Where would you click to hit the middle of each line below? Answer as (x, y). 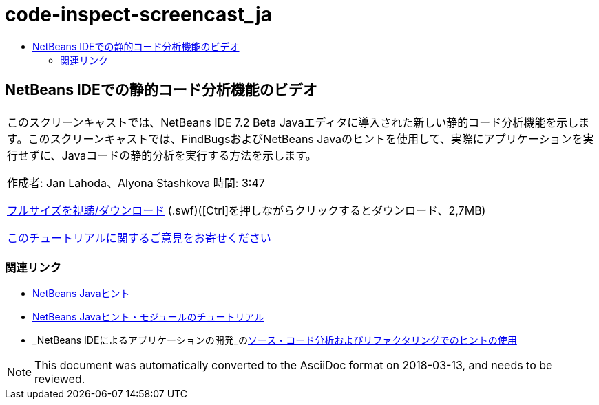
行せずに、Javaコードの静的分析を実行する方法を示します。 (162, 155)
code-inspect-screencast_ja (138, 14)
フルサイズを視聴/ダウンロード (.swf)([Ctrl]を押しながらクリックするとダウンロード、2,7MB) (246, 210)
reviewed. (60, 379)
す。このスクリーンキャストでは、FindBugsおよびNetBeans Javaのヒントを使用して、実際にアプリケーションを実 (301, 139)
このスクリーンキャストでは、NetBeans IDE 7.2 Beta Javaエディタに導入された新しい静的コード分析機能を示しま (298, 122)
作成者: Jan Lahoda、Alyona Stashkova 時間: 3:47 (136, 183)
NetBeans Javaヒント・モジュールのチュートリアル (148, 317)
